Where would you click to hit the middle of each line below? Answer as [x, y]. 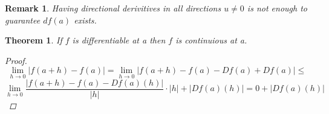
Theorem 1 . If [34, 40]
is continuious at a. [211, 40]
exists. [85, 20]
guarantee [23, 20]
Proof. [16, 60]
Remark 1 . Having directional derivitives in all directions [113, 8]
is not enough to [277, 8]
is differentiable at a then [119, 40]
